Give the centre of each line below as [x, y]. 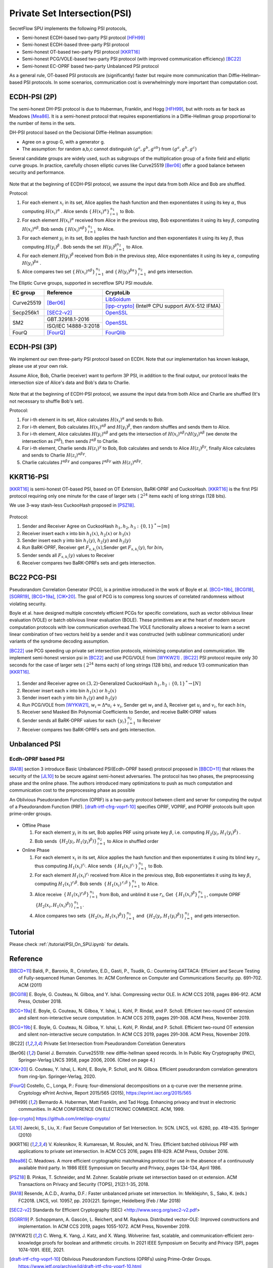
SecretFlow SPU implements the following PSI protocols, [68, 28]
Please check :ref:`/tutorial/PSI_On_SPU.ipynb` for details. [69, 944]
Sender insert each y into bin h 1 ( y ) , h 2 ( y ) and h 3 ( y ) [76, 541]
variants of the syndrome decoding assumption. [59, 641]
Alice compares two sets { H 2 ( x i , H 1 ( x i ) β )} [80, 916]
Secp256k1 [26, 313]
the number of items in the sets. [42, 123]
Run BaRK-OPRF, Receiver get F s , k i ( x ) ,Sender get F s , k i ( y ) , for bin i [93, 548]
